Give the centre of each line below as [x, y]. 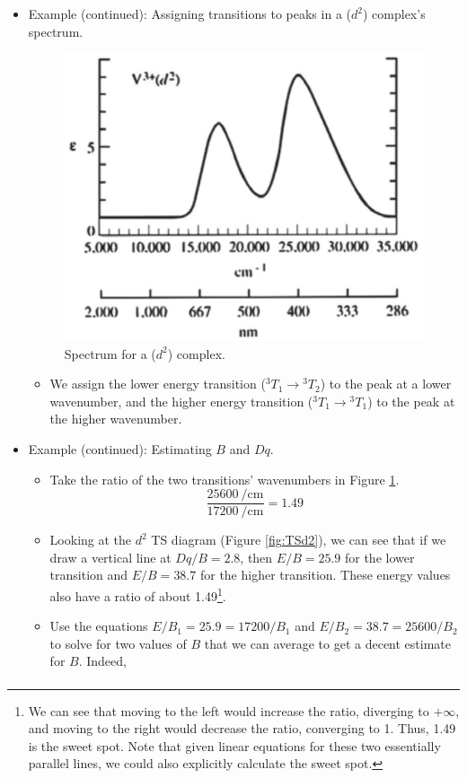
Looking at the [91, 540]
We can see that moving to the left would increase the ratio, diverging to [229, 710]
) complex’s [394, 13]
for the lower [379, 557]
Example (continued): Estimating [120, 449]
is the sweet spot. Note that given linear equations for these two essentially [234, 745]
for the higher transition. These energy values [325, 575]
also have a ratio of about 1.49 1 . [138, 594]
